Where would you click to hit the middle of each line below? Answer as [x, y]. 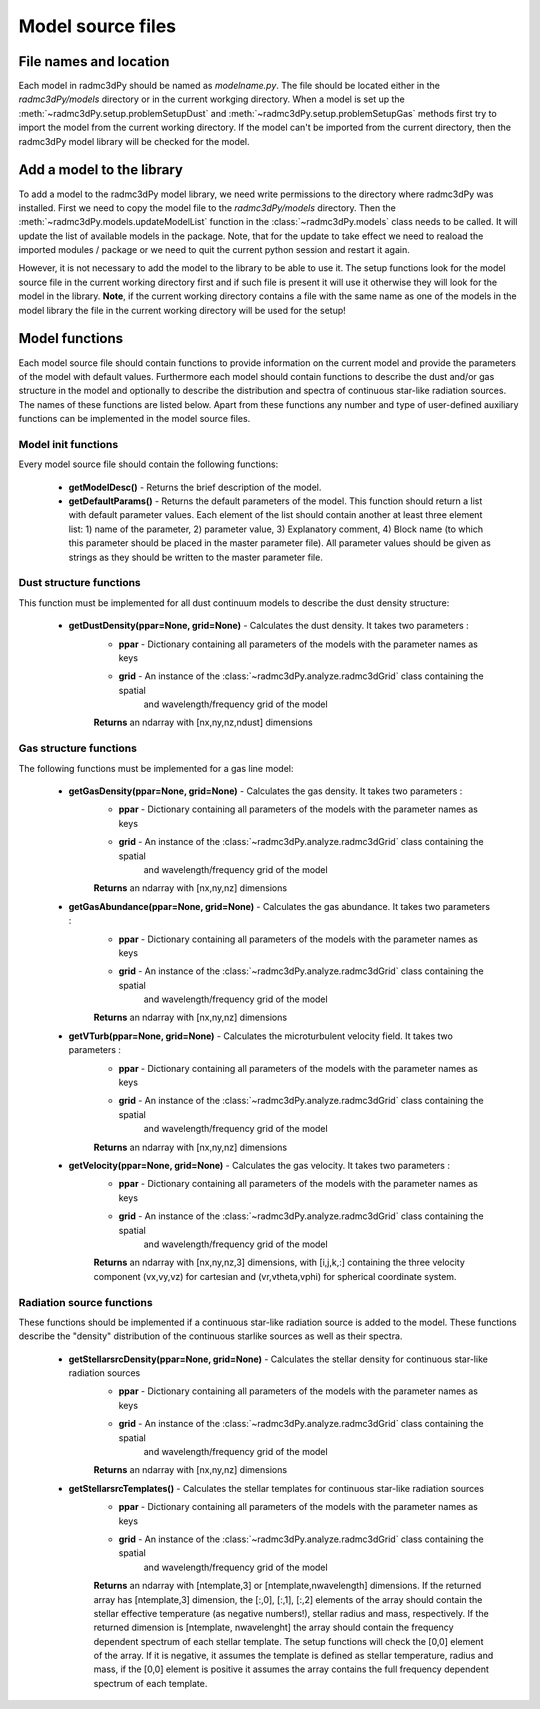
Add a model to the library [101, 170]
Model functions [71, 338]
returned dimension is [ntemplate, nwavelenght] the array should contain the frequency [273, 1627]
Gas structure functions [77, 748]
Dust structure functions [80, 583]
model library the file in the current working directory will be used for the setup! [182, 310]
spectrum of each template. [150, 1683]
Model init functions [68, 444]
